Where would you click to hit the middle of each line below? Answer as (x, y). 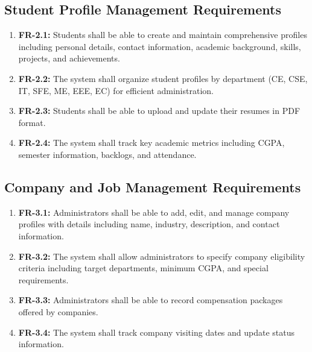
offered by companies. (58, 311)
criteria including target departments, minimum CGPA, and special (143, 268)
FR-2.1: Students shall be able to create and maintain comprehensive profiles (163, 35)
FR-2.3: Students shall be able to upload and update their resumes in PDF (159, 111)
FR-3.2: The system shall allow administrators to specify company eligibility (162, 256)
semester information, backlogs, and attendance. (107, 154)
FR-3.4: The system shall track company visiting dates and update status (157, 332)
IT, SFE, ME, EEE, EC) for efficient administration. (116, 90)
